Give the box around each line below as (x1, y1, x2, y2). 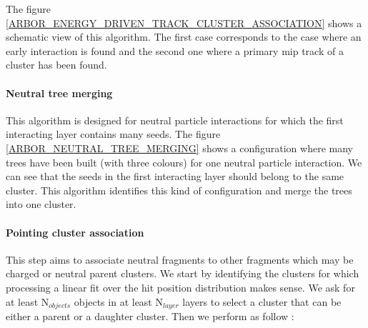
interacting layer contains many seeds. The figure (6, 126, 221, 141)
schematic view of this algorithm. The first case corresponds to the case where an (6, 29, 362, 44)
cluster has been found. (6, 57, 107, 72)
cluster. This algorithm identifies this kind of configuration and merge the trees (6, 182, 352, 197)
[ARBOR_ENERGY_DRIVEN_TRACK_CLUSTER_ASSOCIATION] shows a (6, 15, 362, 30)
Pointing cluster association (6, 224, 144, 239)
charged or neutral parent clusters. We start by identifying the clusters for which (6, 266, 359, 281)
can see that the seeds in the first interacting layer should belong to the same (6, 169, 344, 184)
